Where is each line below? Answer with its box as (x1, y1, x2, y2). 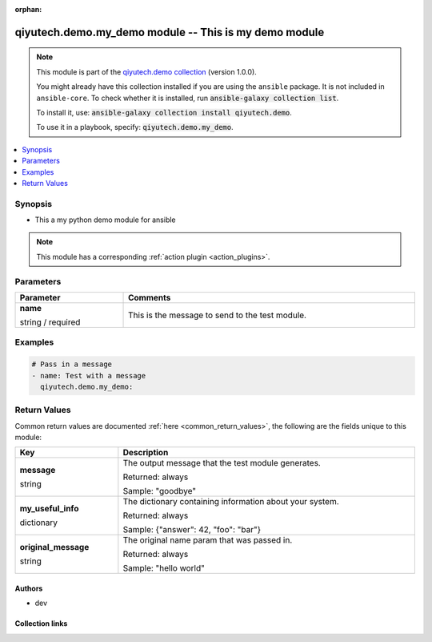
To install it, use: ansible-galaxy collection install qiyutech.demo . (36, 107, 292, 117)
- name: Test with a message (31, 371, 146, 380)
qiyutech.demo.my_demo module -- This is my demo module (14, 25, 325, 39)
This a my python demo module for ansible (34, 215, 176, 224)
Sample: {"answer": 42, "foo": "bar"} (122, 524, 262, 535)
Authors (14, 583, 43, 593)
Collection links (14, 619, 68, 628)
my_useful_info (19, 503, 79, 515)
